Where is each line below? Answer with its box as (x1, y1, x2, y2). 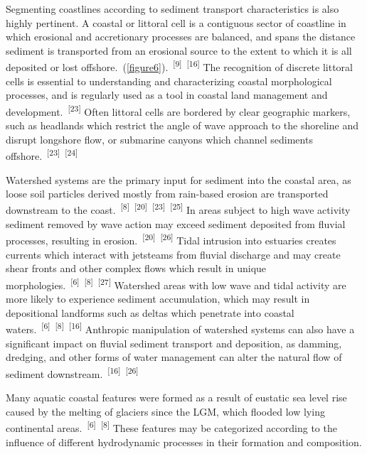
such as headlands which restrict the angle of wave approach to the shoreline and (6, 118, 358, 133)
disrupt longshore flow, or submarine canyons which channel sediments (6, 131, 313, 146)
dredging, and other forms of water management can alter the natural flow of (6, 350, 342, 364)
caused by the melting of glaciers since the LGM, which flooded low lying (6, 404, 325, 418)
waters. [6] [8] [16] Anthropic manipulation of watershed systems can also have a (6, 320, 355, 337)
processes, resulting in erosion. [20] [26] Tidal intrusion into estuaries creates (6, 231, 336, 248)
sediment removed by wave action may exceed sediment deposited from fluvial (6, 216, 346, 231)
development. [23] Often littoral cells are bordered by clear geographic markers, (6, 102, 351, 119)
